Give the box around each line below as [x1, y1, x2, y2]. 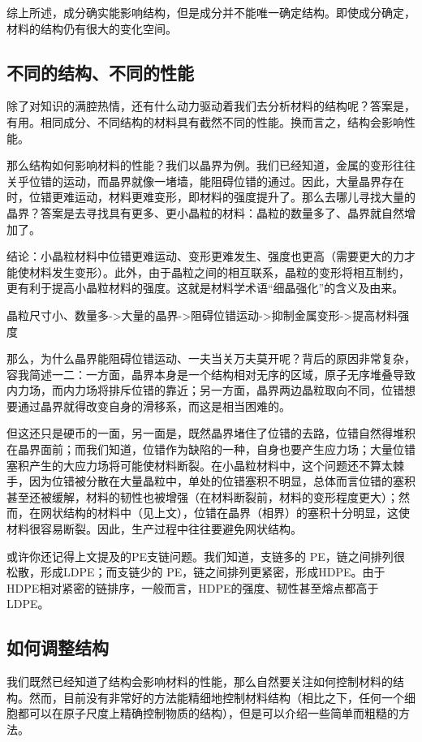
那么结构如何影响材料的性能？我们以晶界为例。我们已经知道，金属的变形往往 [6, 157, 416, 174]
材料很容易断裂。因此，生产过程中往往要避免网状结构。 [6, 520, 302, 537]
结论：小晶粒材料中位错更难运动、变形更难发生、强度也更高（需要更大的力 [6, 248, 404, 265]
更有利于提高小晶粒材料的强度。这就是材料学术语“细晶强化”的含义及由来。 [6, 279, 404, 296]
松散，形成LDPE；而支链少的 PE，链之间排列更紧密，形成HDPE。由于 [6, 563, 385, 580]
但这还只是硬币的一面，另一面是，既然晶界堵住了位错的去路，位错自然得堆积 [6, 425, 416, 442]
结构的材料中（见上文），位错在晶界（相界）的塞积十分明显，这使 [62, 504, 410, 521]
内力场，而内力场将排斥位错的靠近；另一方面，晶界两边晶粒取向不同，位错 [6, 382, 404, 399]
